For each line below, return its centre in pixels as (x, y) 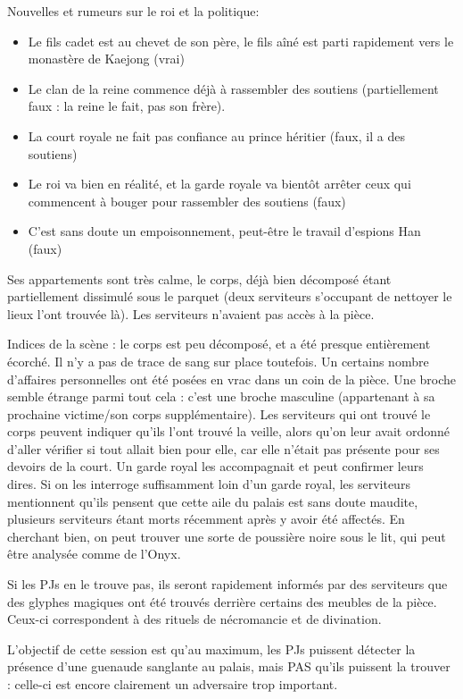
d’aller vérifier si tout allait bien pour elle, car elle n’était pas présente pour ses (223, 448)
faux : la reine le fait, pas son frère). (127, 106)
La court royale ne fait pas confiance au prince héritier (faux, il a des (216, 135)
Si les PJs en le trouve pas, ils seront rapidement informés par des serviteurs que (227, 584)
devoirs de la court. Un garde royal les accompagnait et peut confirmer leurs (215, 466)
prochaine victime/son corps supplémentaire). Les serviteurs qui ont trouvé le (219, 413)
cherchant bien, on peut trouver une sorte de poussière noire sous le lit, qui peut (227, 536)
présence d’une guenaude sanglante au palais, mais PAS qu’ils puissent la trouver (229, 666)
